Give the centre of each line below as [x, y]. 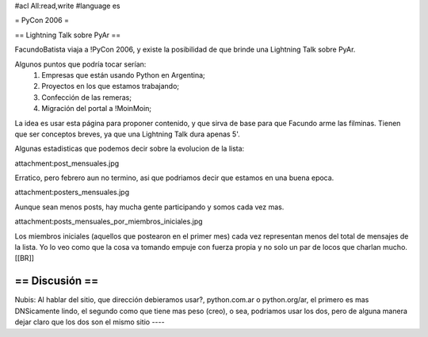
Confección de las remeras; [87, 97]
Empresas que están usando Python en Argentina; [123, 75]
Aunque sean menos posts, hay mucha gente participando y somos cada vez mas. [149, 207]
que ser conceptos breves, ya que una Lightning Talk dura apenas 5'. [128, 134]
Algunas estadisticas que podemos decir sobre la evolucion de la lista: [130, 149]
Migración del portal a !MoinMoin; [97, 109]
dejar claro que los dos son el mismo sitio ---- [90, 322]
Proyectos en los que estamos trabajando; [111, 86]
